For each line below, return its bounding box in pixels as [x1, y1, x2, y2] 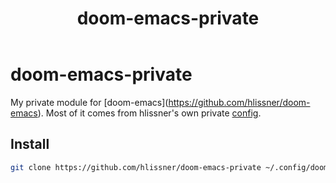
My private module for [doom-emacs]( [10, 96, 169, 108]
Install [10, 136, 50, 153]
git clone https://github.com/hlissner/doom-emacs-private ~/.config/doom [10, 162, 329, 172]
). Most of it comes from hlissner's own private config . [37, 107, 262, 119]
